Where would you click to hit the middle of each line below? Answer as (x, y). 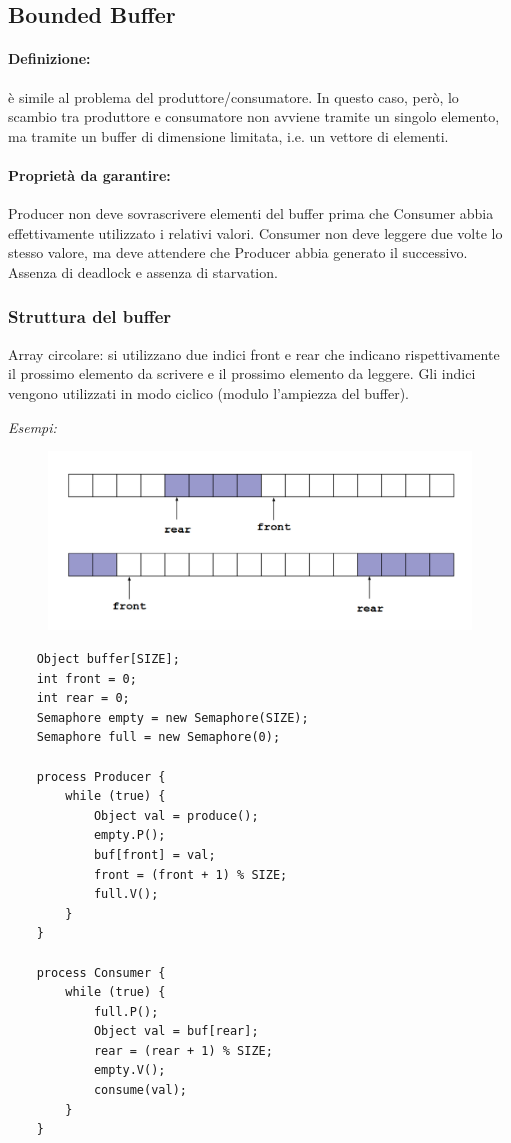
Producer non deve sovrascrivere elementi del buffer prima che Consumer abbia (251, 213)
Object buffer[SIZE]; (108, 659)
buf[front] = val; (154, 854)
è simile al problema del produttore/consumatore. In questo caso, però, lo (233, 96)
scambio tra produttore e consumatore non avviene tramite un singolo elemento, (254, 116)
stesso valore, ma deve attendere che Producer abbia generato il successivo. (238, 252)
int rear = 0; (83, 698)
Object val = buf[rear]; (176, 1031)
